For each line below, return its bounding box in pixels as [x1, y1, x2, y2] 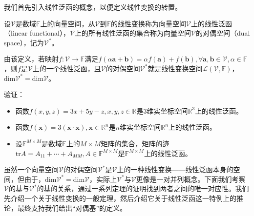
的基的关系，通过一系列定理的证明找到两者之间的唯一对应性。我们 [37, 183, 249, 194]
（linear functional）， [4, 28, 70, 38]
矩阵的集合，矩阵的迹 [101, 138, 169, 148]
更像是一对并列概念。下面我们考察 [136, 174, 246, 184]
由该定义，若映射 [4, 54, 59, 64]
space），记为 [4, 37, 44, 47]
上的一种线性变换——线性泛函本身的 [117, 164, 233, 175]
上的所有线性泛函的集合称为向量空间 [74, 28, 191, 38]
